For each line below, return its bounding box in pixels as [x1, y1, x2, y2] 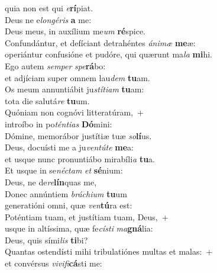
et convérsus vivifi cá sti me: [5, 257, 102, 269]
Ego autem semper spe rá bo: [5, 59, 106, 72]
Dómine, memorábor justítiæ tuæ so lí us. [5, 129, 152, 142]
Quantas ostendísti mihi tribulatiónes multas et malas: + [5, 245, 213, 258]
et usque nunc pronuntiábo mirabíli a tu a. [5, 152, 155, 165]
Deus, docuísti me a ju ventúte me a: [5, 141, 134, 153]
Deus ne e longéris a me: [5, 13, 92, 25]
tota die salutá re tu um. [5, 94, 90, 107]
